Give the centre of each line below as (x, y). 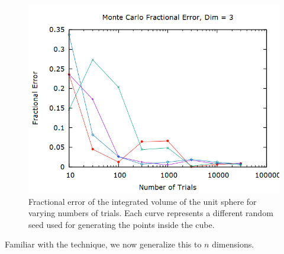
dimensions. (233, 244)
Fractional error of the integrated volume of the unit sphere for (143, 201)
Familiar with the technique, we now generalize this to (103, 244)
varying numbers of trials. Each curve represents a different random (151, 213)
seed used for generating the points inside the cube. (122, 224)
